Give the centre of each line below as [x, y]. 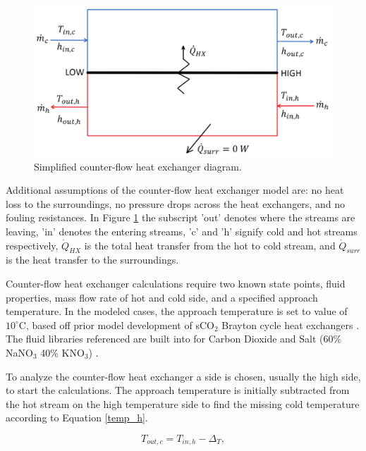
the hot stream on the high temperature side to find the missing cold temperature [183, 403]
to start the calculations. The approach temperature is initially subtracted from [178, 390]
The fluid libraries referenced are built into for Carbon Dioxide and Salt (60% [174, 339]
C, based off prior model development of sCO [116, 325]
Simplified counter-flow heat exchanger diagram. [138, 166]
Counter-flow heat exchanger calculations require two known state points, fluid [176, 284]
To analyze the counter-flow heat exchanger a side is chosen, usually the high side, [183, 376]
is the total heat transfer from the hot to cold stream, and [210, 245]
